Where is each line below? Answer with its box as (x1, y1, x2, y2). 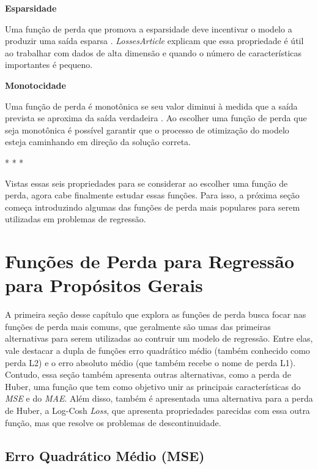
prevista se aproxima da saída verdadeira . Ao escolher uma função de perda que (5, 111, 307, 124)
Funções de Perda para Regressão (5, 249, 295, 274)
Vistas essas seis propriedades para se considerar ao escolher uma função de (5, 176, 288, 189)
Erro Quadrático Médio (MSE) (5, 446, 205, 465)
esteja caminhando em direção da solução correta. (5, 135, 191, 148)
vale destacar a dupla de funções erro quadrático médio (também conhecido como (5, 344, 310, 356)
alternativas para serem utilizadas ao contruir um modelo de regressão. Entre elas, (5, 332, 313, 345)
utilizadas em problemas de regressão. (5, 212, 146, 225)
